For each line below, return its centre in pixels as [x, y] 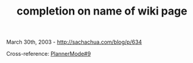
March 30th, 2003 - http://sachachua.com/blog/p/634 [74, 42]
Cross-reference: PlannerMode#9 [49, 54]
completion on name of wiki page [102, 11]
